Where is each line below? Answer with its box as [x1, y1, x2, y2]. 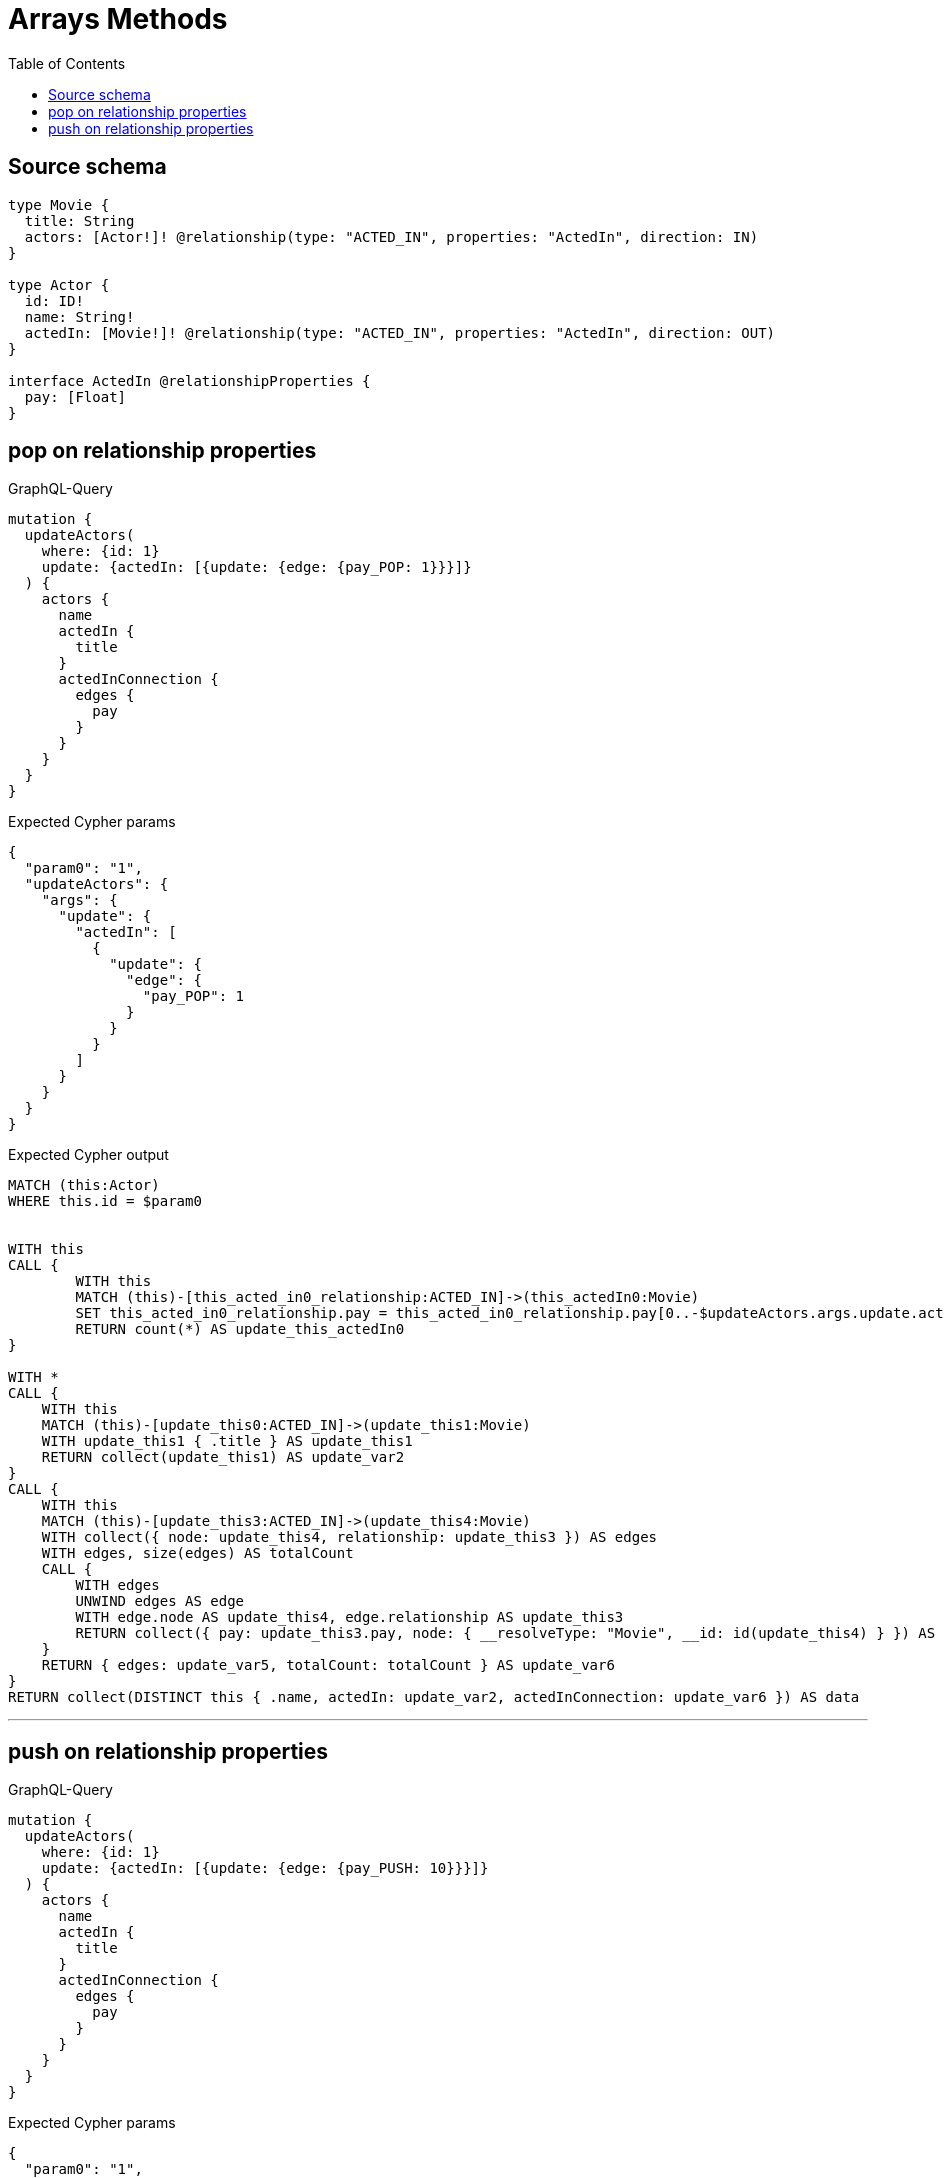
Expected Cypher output [8, 1146, 169, 1164]
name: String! [24, 308, 135, 325]
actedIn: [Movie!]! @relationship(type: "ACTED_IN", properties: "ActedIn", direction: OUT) [24, 324, 776, 341]
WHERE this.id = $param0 [8, 1193, 202, 1210]
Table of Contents [8, 54, 126, 72]
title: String [24, 212, 135, 229]
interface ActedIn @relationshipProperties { [8, 372, 371, 389]
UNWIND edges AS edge [75, 1593, 245, 1610]
